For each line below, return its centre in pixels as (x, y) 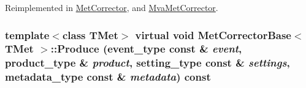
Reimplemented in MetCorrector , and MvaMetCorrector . (112, 7)
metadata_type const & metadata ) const (108, 77)
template (27, 35)
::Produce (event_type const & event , (146, 49)
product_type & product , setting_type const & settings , (147, 63)
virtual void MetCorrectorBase (213, 35)
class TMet (90, 35)
